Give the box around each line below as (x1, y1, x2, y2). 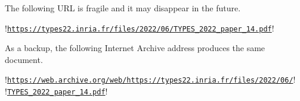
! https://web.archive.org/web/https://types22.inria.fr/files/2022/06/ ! (5, 73, 296, 86)
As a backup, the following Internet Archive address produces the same (5, 42, 265, 54)
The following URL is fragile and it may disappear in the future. (5, 2, 241, 14)
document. (5, 53, 43, 65)
